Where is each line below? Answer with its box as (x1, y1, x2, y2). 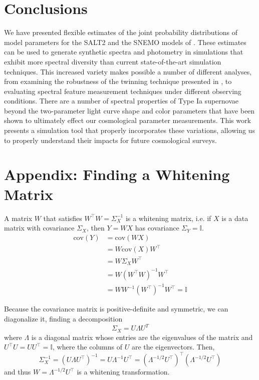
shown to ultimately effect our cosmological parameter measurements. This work (4, 115, 251, 125)
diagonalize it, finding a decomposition (4, 313, 123, 323)
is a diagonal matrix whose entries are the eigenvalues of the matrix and (31, 331, 253, 342)
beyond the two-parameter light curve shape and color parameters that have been (4, 105, 255, 115)
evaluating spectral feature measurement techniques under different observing (4, 85, 241, 96)
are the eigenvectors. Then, (131, 341, 215, 352)
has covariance (135, 222, 179, 233)
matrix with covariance (4, 222, 75, 233)
